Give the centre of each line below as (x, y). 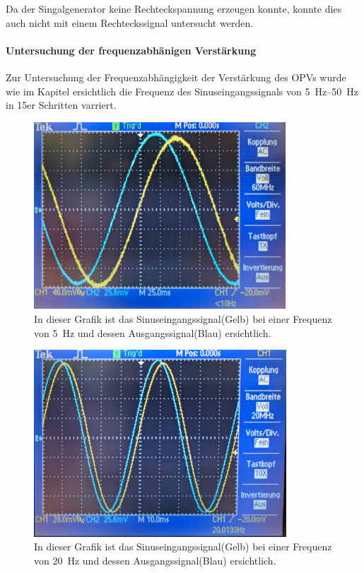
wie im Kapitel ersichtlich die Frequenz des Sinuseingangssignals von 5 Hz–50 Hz (182, 91)
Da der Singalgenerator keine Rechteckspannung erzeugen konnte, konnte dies (174, 8)
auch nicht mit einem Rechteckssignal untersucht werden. (130, 22)
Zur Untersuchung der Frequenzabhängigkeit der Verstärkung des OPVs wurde (176, 77)
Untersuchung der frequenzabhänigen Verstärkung (131, 50)
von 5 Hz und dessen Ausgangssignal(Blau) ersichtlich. (153, 332)
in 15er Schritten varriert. (61, 105)
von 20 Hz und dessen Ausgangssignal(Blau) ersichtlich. (155, 560)
